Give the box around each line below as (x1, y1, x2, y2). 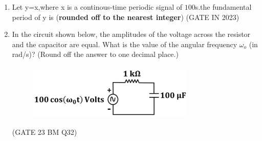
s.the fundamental (195, 2, 252, 12)
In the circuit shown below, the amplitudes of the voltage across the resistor (12, 29, 251, 39)
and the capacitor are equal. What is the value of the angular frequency (12, 38, 237, 49)
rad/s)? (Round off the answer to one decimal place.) (12, 49, 179, 59)
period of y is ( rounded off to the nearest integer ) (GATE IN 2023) (12, 11, 239, 22)
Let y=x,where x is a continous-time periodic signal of (12, 2, 183, 12)
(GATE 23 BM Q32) (12, 127, 77, 137)
